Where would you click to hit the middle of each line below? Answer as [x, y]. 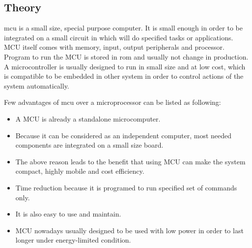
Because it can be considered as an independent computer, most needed [124, 135]
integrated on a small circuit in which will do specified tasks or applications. [119, 37]
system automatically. [37, 85]
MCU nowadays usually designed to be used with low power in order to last [129, 230]
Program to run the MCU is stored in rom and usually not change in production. [126, 56]
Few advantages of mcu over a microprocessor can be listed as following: [112, 102]
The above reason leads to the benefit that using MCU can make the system [130, 161]
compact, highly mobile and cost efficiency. [80, 171]
